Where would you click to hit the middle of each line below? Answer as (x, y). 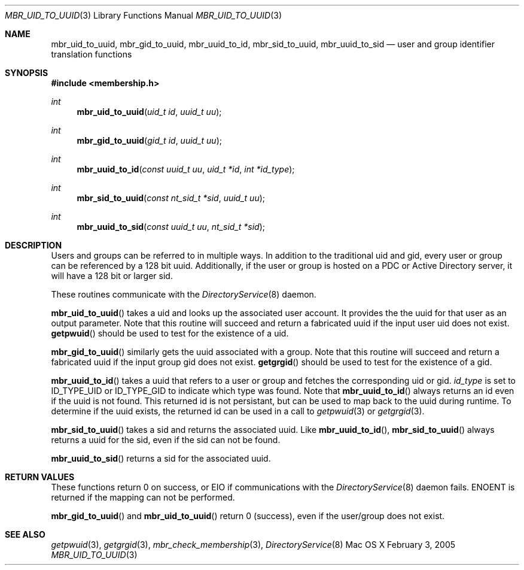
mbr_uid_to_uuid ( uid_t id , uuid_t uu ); (149, 112)
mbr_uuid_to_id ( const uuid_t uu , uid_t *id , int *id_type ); (186, 169)
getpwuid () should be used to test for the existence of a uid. (170, 333)
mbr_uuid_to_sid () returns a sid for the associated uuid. (161, 458)
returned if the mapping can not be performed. (143, 497)
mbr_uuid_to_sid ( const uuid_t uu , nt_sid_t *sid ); (171, 227)
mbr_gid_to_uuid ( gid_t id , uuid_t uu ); (149, 140)
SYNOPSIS (27, 73)
